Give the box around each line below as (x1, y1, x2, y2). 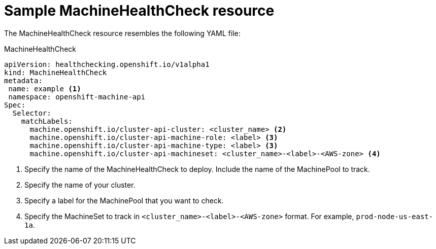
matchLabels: (21, 117, 73, 125)
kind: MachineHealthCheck (4, 68, 107, 77)
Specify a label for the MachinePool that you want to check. (24, 196, 224, 205)
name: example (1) (8, 84, 81, 93)
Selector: (12, 109, 51, 117)
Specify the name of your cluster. (24, 180, 136, 189)
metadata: (4, 76, 43, 85)
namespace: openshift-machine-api (8, 92, 146, 101)
